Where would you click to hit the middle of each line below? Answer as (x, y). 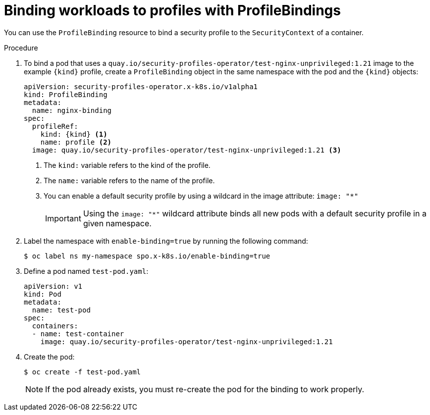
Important (63, 218)
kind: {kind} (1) (74, 134)
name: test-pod (61, 310)
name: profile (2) (76, 142)
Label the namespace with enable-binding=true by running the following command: (166, 241)
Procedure (21, 48)
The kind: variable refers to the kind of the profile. (127, 165)
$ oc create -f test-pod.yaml (82, 372)
